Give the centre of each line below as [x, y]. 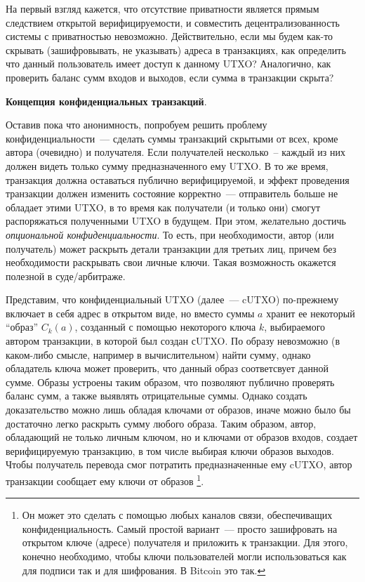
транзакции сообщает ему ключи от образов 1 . [105, 480]
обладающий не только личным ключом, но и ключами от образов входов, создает [182, 437]
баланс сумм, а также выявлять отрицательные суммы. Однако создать [157, 396]
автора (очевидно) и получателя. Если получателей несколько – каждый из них [176, 152]
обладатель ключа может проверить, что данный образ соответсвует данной [167, 368]
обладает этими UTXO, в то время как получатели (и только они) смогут [163, 207]
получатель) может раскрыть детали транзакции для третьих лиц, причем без [171, 248]
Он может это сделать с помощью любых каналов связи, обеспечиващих [177, 515]
